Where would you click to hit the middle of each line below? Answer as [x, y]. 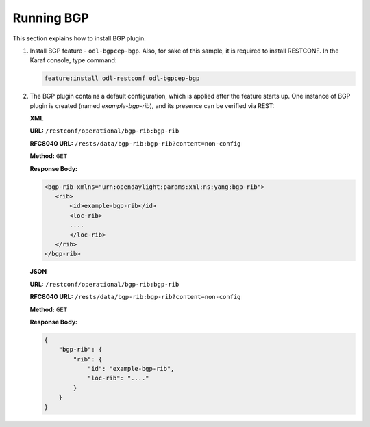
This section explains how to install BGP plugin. [79, 38]
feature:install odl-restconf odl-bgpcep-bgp [122, 78]
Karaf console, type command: [73, 60]
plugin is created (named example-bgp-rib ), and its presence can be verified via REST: [152, 105]
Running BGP [51, 18]
